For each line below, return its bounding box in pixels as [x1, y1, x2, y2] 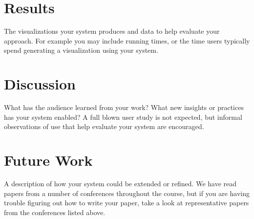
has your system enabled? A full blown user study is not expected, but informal [4, 111, 242, 122]
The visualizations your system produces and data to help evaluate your [4, 26, 220, 36]
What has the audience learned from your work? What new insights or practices [4, 102, 244, 112]
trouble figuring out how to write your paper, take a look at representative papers [4, 197, 249, 208]
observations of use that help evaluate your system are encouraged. [4, 121, 204, 131]
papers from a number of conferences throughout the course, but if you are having [4, 188, 250, 198]
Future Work [4, 150, 93, 170]
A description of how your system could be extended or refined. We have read [4, 178, 237, 188]
